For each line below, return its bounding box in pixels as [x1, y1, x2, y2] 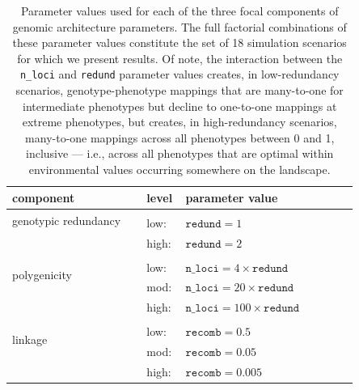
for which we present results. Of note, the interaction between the [17, 49, 343, 66]
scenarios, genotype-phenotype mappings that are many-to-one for [15, 82, 344, 99]
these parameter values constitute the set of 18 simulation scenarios [12, 34, 347, 51]
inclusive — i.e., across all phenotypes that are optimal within [26, 145, 334, 162]
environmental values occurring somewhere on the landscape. [28, 161, 331, 177]
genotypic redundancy [12, 212, 121, 229]
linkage [12, 331, 48, 348]
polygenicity [12, 266, 72, 283]
